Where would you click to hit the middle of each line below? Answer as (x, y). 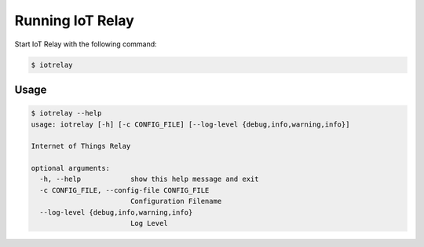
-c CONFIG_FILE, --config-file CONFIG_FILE (124, 190)
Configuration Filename (176, 201)
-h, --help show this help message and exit (149, 179)
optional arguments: (70, 168)
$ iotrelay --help (66, 113)
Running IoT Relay (75, 20)
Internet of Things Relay (81, 146)
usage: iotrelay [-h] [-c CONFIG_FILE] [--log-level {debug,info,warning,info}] (190, 124)
